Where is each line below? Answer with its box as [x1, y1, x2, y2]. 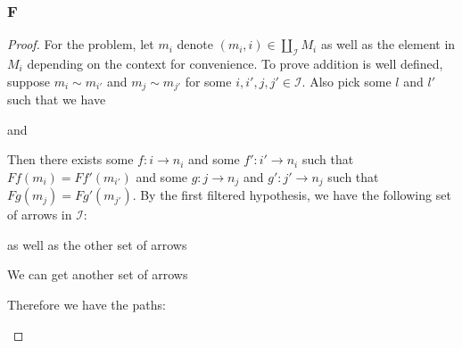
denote [177, 35, 213, 54]
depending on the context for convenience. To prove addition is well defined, [27, 54, 443, 73]
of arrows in [7, 205, 72, 224]
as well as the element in [320, 35, 456, 54]
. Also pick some [301, 71, 392, 90]
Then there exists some [7, 150, 134, 169]
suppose [7, 71, 50, 90]
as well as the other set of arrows [7, 235, 187, 253]
